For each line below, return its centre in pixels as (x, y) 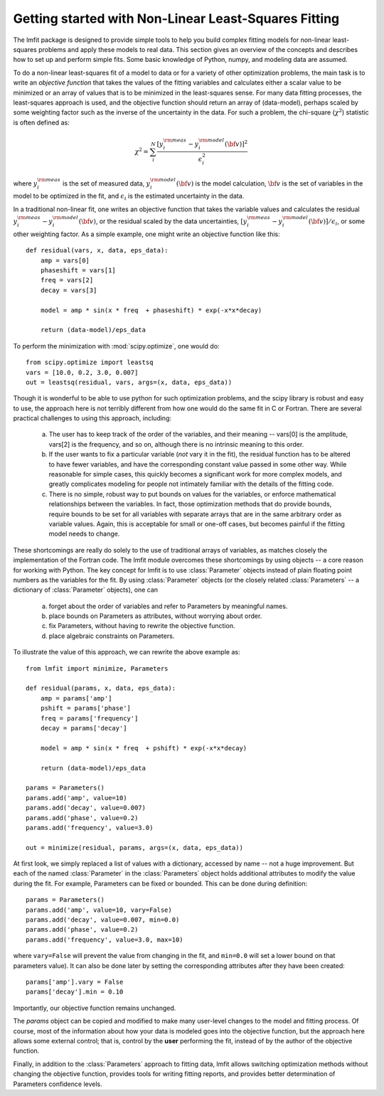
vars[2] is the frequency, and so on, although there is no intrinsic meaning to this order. (176, 444)
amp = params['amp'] (76, 698)
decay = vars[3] (69, 290)
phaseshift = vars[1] (78, 270)
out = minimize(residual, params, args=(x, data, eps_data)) (134, 847)
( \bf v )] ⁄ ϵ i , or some (337, 222)
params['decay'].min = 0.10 (75, 992)
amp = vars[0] (65, 260)
